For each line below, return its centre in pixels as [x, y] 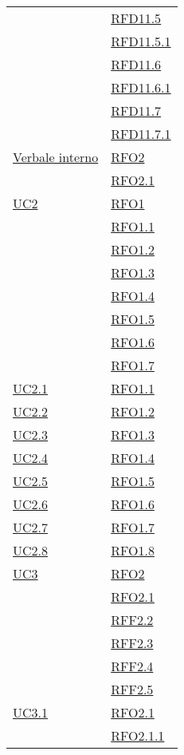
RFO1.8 [133, 550]
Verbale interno [56, 157]
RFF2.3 [132, 643]
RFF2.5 [132, 689]
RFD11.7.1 [141, 134]
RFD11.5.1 [141, 41]
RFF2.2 [132, 620]
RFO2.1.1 [138, 735]
